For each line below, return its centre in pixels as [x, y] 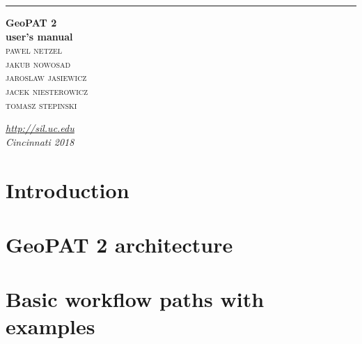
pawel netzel [34, 50]
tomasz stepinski [41, 104]
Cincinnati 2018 [40, 141]
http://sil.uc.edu [40, 128]
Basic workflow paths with [135, 299]
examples [50, 326]
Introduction [68, 189]
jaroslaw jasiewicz [46, 77]
